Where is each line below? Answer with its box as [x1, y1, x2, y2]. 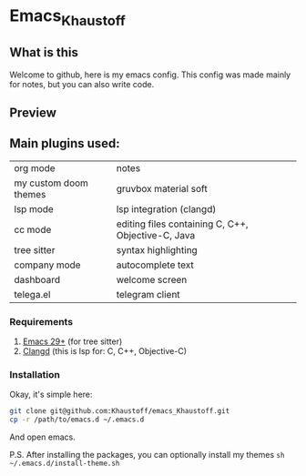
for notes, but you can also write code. [9, 78, 155, 89]
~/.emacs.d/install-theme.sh [9, 459, 120, 469]
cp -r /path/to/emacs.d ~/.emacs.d [9, 415, 145, 424]
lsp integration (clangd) [116, 202, 217, 215]
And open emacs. [9, 431, 76, 442]
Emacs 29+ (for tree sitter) [22, 336, 123, 347]
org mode [14, 161, 56, 174]
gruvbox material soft [116, 182, 208, 195]
